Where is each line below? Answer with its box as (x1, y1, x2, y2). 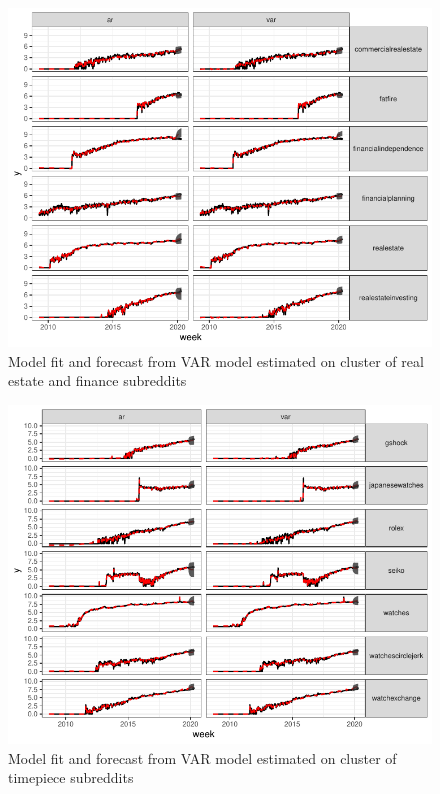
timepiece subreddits (8, 767, 134, 788)
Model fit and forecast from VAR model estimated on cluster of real (8, 350, 424, 371)
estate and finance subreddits (8, 370, 187, 391)
